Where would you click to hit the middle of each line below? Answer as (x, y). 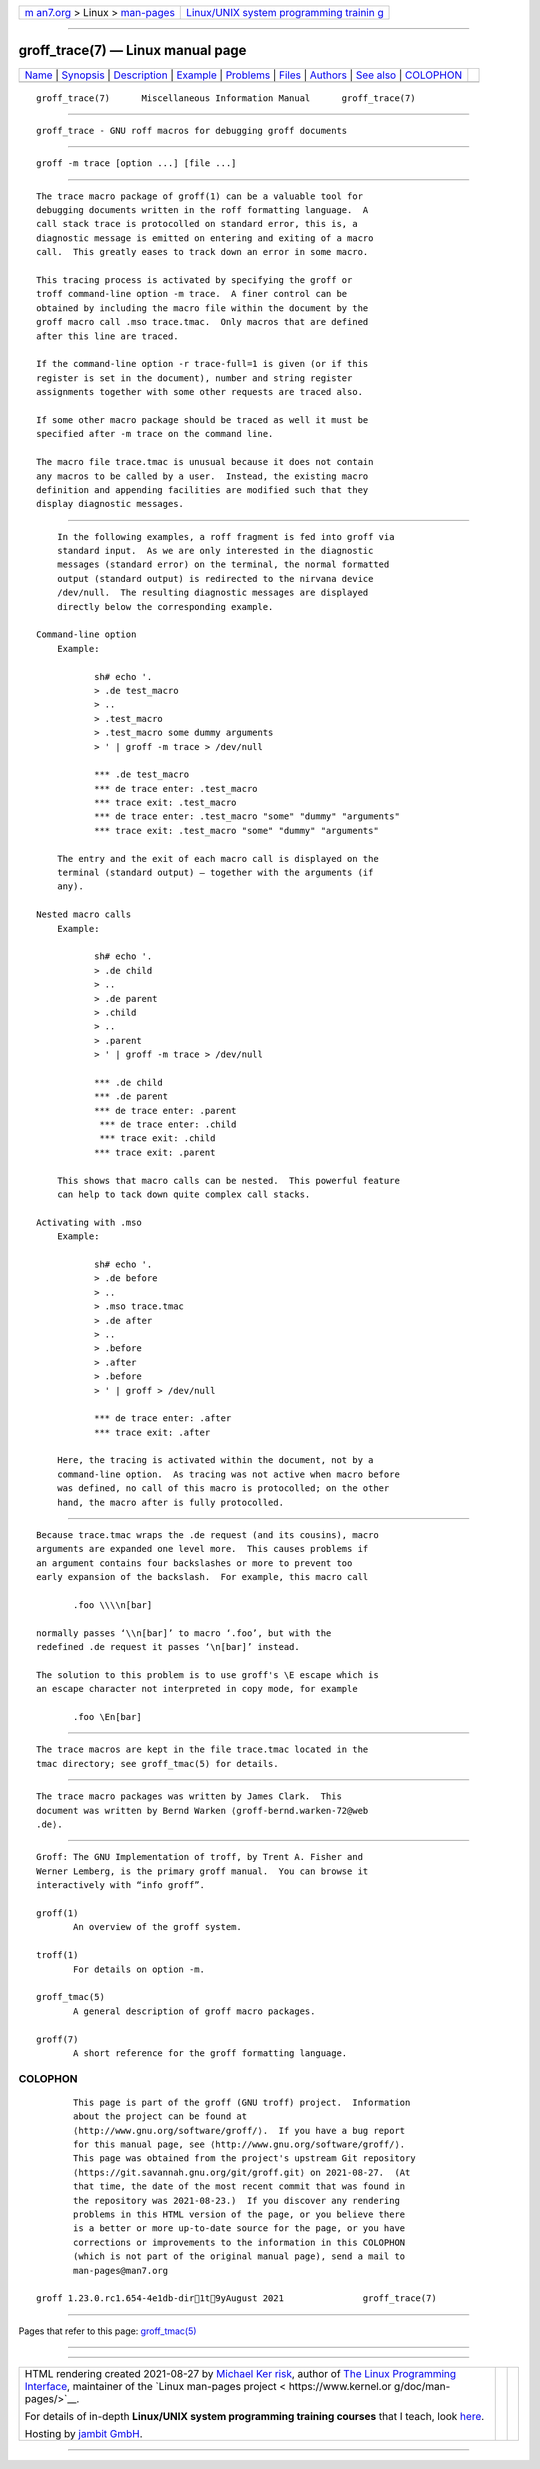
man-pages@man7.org (121, 2270)
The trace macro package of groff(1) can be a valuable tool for (200, 196)
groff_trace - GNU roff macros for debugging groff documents (192, 130)
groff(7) (57, 2039)
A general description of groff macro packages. (194, 2011)
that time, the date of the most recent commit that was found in (239, 2186)
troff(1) (57, 1955)
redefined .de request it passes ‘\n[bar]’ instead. (168, 1647)
